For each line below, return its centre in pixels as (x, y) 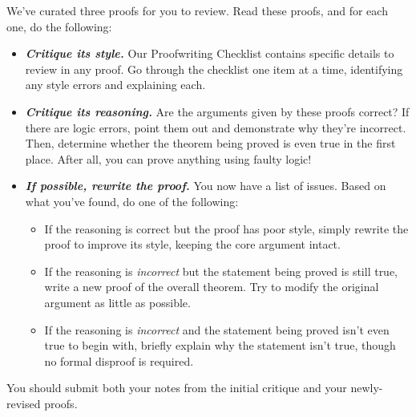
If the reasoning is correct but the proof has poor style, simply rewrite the (226, 228)
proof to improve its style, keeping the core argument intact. (192, 244)
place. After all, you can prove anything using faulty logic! (168, 158)
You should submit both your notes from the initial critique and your (177, 388)
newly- (367, 388)
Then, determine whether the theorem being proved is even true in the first (210, 143)
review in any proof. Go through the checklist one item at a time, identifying (214, 69)
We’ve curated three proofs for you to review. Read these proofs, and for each (197, 10)
